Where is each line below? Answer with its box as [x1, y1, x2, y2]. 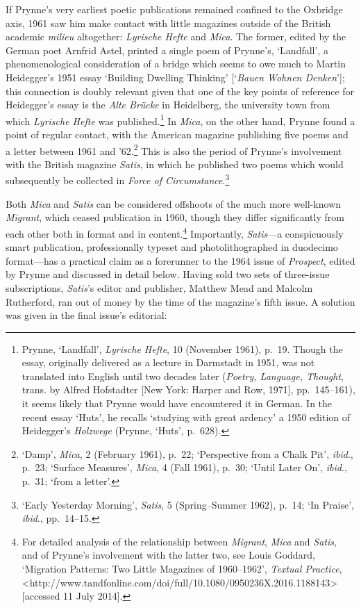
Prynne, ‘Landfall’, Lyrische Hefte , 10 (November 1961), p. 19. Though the [22, 341, 343, 356]
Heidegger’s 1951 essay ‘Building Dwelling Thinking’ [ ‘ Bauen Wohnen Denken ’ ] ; [6, 69, 345, 84]
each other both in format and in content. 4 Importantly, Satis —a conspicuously [6, 224, 344, 240]
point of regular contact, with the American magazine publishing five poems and [6, 127, 349, 141]
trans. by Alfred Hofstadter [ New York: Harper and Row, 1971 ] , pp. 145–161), [22, 382, 355, 397]
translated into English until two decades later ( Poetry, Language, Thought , [22, 368, 344, 383]
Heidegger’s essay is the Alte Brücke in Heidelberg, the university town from [6, 97, 330, 112]
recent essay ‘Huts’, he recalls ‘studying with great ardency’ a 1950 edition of [22, 409, 351, 424]
